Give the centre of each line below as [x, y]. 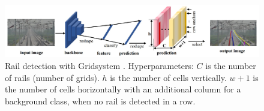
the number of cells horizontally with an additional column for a [123, 89]
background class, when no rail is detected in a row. [100, 100]
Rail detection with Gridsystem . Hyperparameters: [99, 65]
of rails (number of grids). [52, 77]
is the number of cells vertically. [168, 77]
